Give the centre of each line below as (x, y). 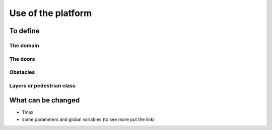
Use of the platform (51, 13)
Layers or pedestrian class (42, 85)
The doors (22, 59)
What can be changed (45, 100)
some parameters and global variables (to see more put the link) (88, 119)
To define (24, 31)
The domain (24, 45)
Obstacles (22, 72)
